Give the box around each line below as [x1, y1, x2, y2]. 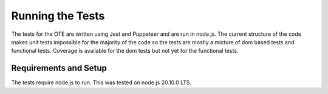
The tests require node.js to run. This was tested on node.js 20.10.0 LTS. [11, 79, 192, 86]
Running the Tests [11, 9, 105, 22]
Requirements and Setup [11, 63, 108, 73]
